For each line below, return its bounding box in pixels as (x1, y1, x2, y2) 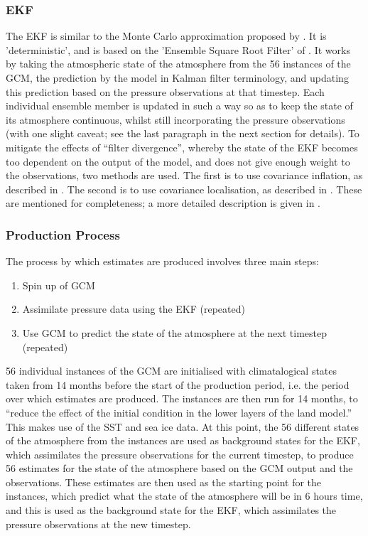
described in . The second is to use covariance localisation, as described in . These (6, 181, 362, 196)
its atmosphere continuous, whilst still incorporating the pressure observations (6, 112, 345, 127)
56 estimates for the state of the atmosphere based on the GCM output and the (6, 461, 353, 476)
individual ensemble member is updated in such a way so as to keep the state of (6, 98, 353, 113)
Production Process (6, 225, 120, 243)
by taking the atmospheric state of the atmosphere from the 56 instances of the (6, 56, 351, 71)
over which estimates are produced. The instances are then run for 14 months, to (6, 391, 358, 406)
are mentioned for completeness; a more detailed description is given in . (6, 195, 321, 210)
